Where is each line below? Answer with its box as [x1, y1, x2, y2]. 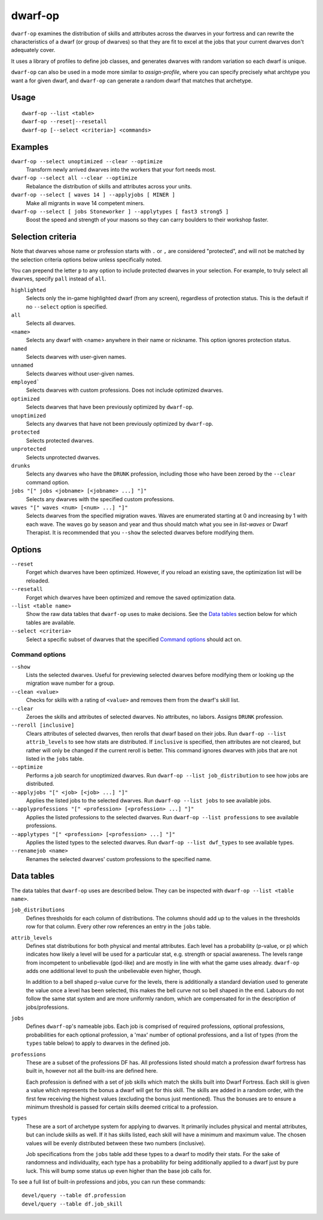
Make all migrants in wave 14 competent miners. [26, 199, 145, 206]
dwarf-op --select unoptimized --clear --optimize [11, 158, 163, 164]
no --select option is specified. [26, 303, 108, 310]
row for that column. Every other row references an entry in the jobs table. [26, 923, 211, 930]
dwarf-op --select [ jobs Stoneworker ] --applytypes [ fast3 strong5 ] [11, 208, 229, 215]
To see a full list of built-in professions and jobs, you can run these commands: [11, 1178, 206, 1185]
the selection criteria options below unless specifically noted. [11, 256, 162, 263]
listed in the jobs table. [26, 755, 84, 762]
